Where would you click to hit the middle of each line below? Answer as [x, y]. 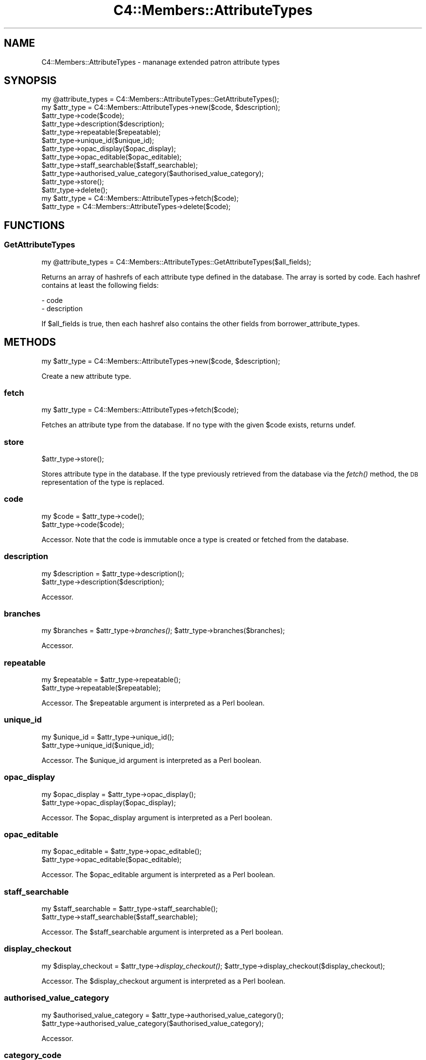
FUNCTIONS [35, 225]
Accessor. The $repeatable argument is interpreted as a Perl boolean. [153, 703]
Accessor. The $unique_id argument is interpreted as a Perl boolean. [151, 760]
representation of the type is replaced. [103, 482]
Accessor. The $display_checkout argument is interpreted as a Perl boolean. [163, 981]
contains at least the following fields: [100, 285]
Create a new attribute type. [86, 376]
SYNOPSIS [30, 81]
